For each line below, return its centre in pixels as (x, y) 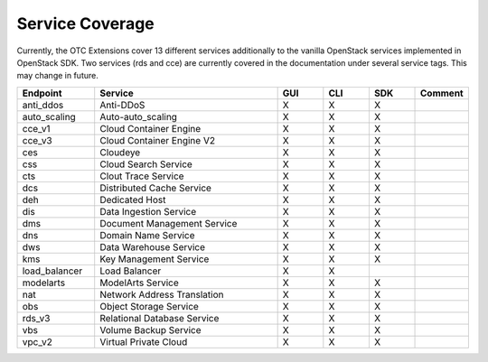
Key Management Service (155, 259)
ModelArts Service (140, 283)
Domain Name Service (147, 235)
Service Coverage (86, 23)
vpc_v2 (38, 341)
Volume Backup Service (151, 330)
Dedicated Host (133, 200)
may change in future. (57, 76)
